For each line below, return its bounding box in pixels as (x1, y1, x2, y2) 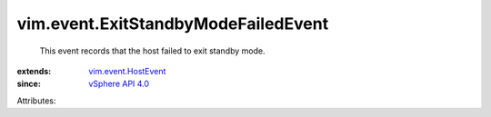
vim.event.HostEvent (88, 65, 166, 76)
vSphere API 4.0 (88, 78, 150, 90)
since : (16, 78, 41, 90)
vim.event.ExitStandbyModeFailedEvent (16, 14, 329, 34)
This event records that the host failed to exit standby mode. (39, 45, 266, 56)
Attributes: (16, 95, 56, 106)
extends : (16, 65, 52, 76)
